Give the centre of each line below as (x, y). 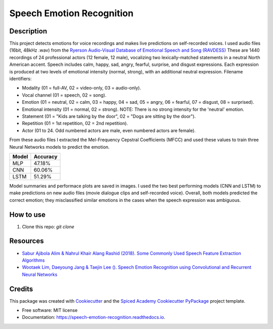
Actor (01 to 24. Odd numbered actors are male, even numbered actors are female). (109, 130)
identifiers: (20, 79)
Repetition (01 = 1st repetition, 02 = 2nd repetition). (75, 124)
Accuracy (45, 156)
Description (28, 31)
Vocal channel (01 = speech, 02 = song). (64, 95)
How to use (27, 214)
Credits (21, 289)
